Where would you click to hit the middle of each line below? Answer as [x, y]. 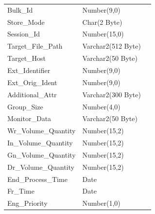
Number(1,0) [101, 203]
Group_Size [25, 106]
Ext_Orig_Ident [32, 82]
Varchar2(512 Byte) [112, 46]
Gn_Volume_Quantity [42, 154]
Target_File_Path [35, 46]
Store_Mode [26, 22]
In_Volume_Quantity [40, 143]
